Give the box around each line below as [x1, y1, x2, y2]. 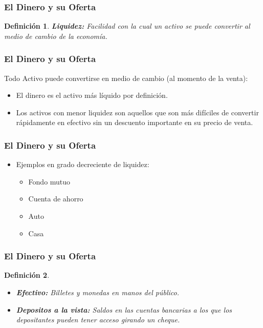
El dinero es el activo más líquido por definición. [16, 90, 168, 100]
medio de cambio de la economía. [4, 30, 107, 41]
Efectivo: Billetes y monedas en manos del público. [16, 287, 179, 297]
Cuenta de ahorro [28, 193, 83, 204]
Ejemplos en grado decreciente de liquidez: [16, 159, 149, 170]
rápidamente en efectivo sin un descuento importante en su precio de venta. [16, 117, 253, 128]
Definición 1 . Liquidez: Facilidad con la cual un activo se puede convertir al [4, 20, 250, 31]
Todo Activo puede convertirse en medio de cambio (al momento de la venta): [4, 72, 248, 83]
